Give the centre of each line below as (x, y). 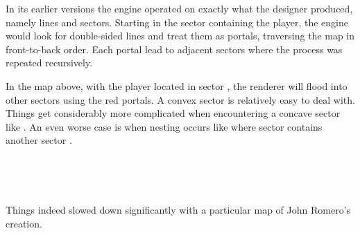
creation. (24, 223)
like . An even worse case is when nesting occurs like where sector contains (164, 126)
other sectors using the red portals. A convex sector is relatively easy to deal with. (180, 99)
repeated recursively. (49, 63)
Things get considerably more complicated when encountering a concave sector (173, 113)
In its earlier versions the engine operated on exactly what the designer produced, (179, 8)
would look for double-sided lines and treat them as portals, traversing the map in (180, 36)
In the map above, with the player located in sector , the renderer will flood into (177, 85)
